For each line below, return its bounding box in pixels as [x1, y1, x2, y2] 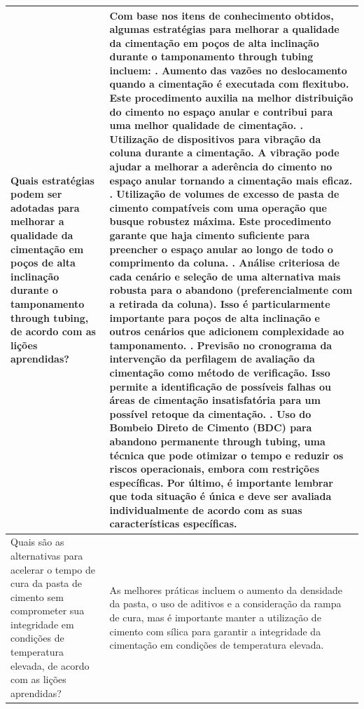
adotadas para [10, 200, 80, 215]
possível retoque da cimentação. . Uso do [109, 406, 311, 421]
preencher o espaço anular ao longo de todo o [109, 241, 333, 256]
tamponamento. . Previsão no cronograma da [109, 337, 332, 352]
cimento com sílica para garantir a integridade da [109, 623, 321, 638]
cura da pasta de [10, 576, 83, 590]
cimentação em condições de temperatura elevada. [109, 637, 324, 652]
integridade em [10, 616, 74, 631]
